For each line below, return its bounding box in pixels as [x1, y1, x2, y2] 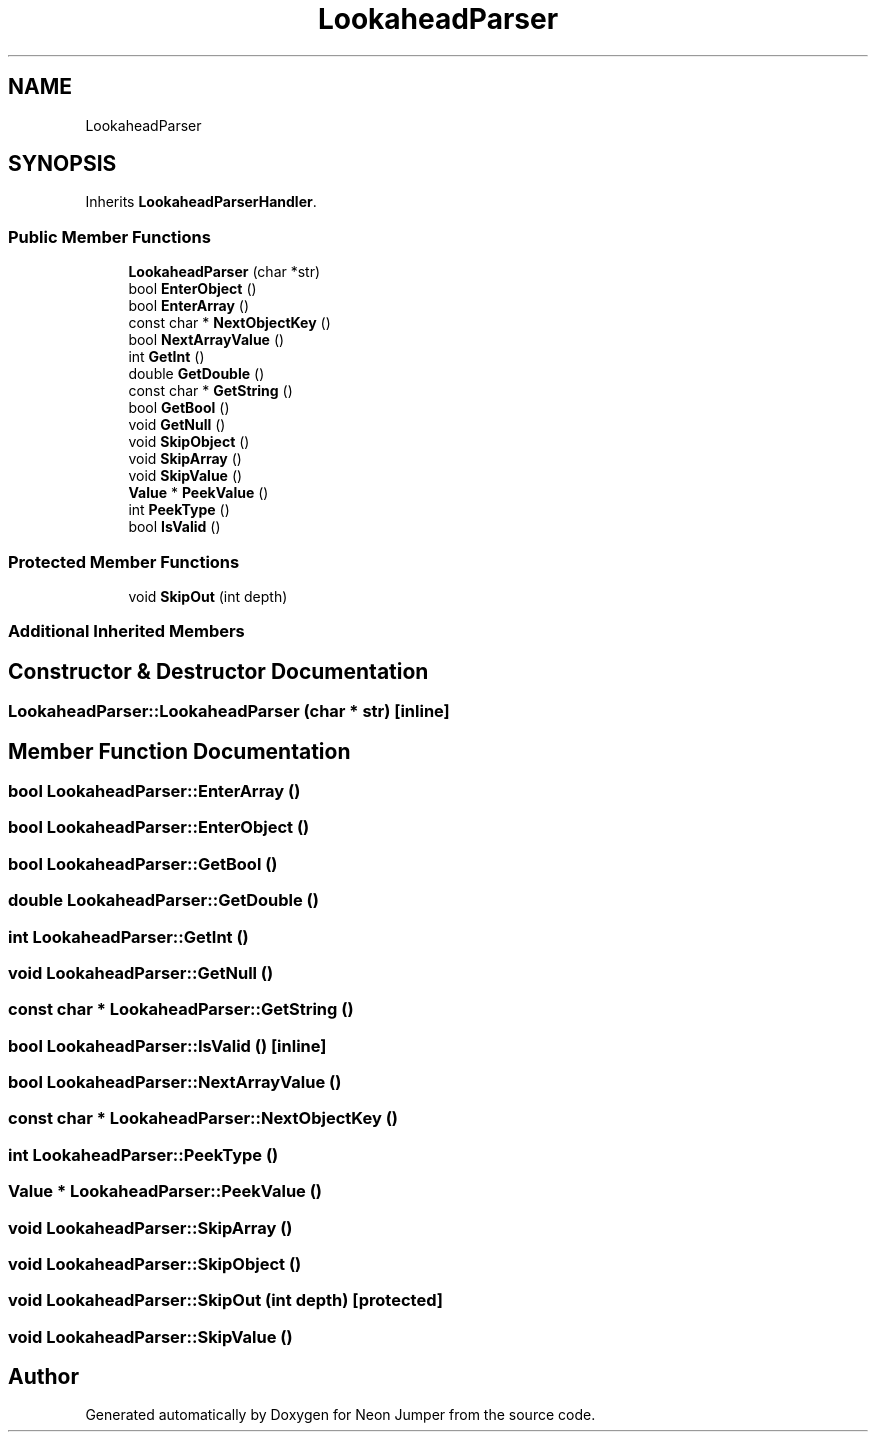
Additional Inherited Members [8, 621, 245, 642]
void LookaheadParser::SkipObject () [8, 1253, 302, 1274]
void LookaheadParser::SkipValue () [8, 1326, 293, 1347]
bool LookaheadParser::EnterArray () [8, 781, 301, 801]
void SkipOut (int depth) [128, 587, 288, 605]
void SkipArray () [128, 450, 242, 468]
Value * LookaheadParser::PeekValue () [8, 1181, 323, 1202]
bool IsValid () [128, 518, 221, 536]
